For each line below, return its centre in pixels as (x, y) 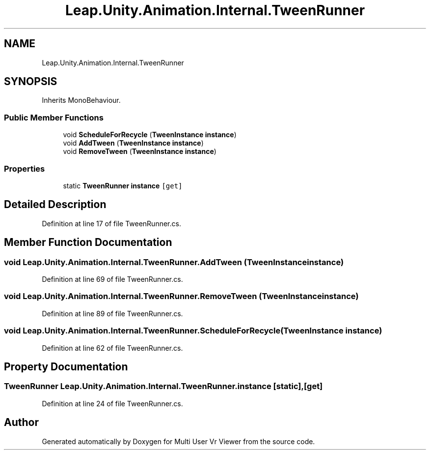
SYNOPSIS (31, 82)
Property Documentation (66, 366)
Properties (25, 168)
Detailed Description (55, 205)
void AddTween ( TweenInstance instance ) (133, 143)
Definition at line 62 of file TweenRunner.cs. (112, 348)
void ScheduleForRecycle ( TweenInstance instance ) (150, 135)
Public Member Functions (54, 117)
